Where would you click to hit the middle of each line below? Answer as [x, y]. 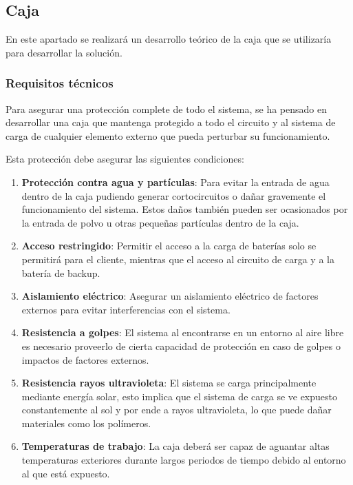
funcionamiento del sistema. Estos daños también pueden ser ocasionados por [185, 209]
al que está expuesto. [66, 473]
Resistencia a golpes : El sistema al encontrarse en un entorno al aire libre [183, 332]
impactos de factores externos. [85, 359]
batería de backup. [61, 272]
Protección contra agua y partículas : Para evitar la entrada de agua [175, 182]
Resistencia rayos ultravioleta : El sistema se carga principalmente [169, 383]
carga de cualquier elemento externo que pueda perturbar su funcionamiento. [168, 135]
